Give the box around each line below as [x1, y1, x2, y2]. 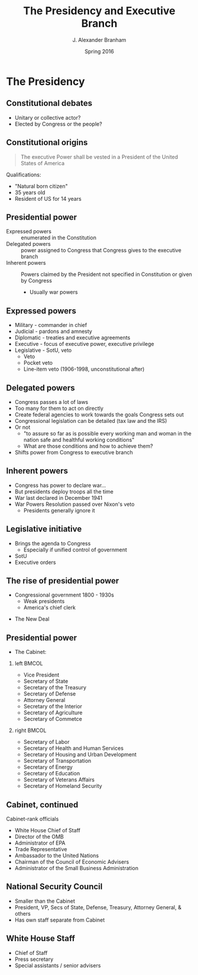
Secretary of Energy [23, 764, 73, 771]
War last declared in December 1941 [14, 494, 102, 501]
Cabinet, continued [6, 800, 79, 810]
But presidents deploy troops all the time [14, 487, 113, 495]
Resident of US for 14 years [14, 195, 82, 202]
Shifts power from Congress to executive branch [14, 449, 133, 456]
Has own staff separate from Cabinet [14, 916, 105, 923]
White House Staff [6, 934, 75, 944]
